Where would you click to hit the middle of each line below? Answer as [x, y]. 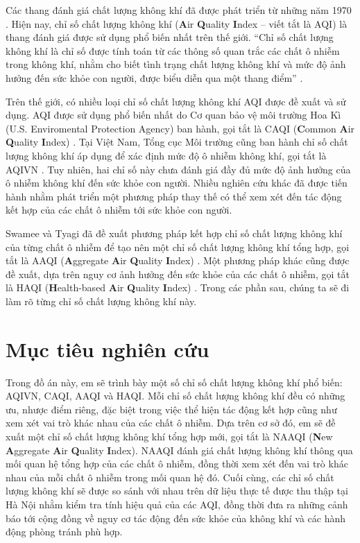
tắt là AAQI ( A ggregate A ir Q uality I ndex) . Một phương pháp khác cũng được [178, 260]
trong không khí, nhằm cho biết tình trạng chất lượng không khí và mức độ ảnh [176, 64]
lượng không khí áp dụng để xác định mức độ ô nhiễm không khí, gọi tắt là [166, 155]
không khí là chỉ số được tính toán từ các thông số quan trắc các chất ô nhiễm [173, 50]
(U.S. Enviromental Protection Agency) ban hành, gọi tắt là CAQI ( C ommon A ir [180, 128]
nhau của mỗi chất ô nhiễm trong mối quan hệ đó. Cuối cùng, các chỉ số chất [170, 477]
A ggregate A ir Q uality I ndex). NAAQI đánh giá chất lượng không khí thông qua [179, 450]
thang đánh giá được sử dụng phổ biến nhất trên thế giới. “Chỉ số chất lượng [170, 37]
